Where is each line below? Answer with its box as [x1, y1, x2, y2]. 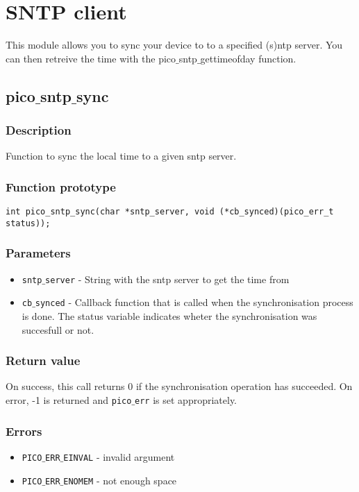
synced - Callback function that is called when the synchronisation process [35, 295, 353, 309]
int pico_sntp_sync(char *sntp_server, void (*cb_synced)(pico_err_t [6, 207, 334, 217]
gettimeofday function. [200, 51, 297, 65]
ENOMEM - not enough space [63, 473, 177, 487]
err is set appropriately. [135, 392, 237, 407]
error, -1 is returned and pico [6, 392, 132, 407]
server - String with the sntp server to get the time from [45, 271, 290, 286]
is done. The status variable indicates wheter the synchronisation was [22, 308, 317, 323]
